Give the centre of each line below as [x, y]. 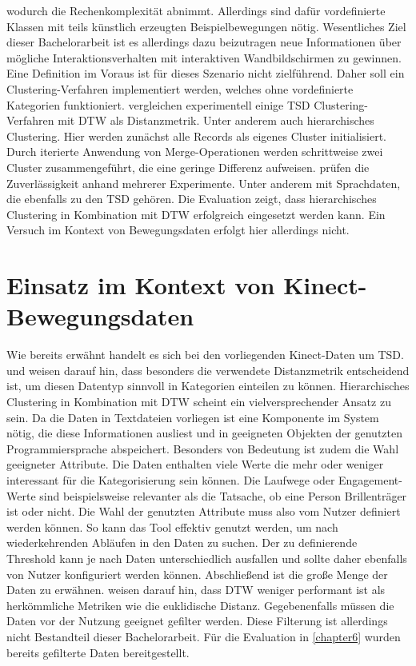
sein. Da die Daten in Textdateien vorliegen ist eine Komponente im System [193, 417]
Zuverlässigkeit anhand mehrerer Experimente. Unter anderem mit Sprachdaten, [204, 183]
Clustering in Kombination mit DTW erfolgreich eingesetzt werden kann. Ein [196, 214]
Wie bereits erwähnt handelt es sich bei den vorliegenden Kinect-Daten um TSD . [205, 355]
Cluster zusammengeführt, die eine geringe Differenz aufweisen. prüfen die [188, 167]
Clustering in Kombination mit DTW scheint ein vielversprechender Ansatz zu [199, 401]
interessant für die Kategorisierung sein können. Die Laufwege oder [171, 479]
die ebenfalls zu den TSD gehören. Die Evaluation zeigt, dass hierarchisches [192, 199]
